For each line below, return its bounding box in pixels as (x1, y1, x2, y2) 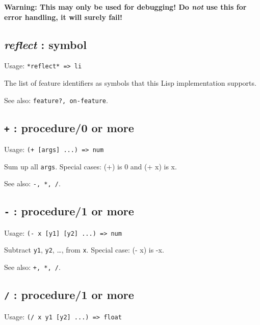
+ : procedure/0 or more (4, 119, 134, 135)
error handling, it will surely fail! (4, 11, 122, 22)
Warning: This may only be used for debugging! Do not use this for (4, 2, 247, 12)
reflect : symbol (4, 36, 87, 52)
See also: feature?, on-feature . (4, 94, 108, 105)
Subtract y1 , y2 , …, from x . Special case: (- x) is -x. (4, 244, 164, 255)
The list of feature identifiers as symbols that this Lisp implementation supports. (4, 78, 256, 88)
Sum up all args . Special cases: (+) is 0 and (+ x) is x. (4, 161, 177, 171)
